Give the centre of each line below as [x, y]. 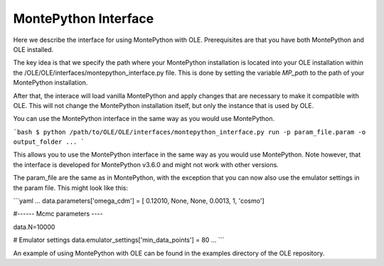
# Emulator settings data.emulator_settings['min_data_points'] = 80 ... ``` [119, 240]
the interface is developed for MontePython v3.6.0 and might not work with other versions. [146, 164]
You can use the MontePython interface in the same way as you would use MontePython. [144, 119]
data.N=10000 [34, 227]
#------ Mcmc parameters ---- [58, 214]
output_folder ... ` [49, 142]
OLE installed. [33, 49]
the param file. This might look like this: [70, 188]
